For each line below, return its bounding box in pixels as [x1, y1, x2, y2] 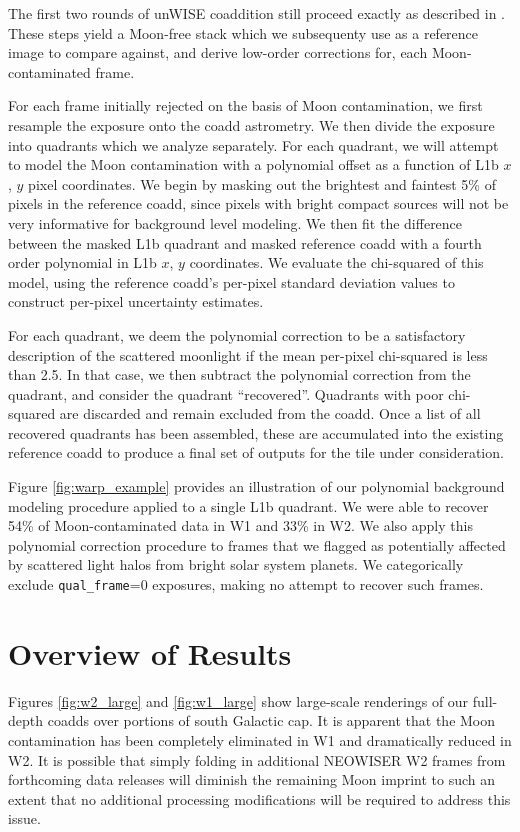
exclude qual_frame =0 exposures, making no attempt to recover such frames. [8, 574, 484, 595]
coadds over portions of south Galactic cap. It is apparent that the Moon [47, 710, 496, 731]
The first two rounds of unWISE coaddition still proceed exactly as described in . [8, 3, 505, 23]
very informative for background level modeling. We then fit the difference [8, 212, 463, 233]
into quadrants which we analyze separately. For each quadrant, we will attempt [8, 134, 499, 155]
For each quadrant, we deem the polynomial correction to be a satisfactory [8, 324, 466, 345]
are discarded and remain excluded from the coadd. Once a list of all [59, 403, 481, 424]
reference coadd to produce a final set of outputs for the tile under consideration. [8, 442, 504, 463]
